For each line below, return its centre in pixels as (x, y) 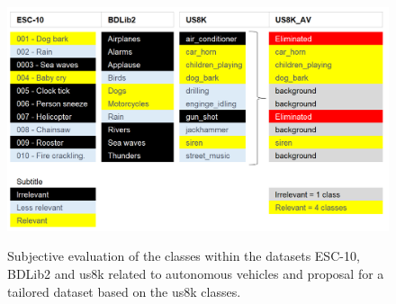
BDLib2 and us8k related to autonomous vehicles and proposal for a (196, 274)
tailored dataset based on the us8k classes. (124, 291)
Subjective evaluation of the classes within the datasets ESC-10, (184, 256)
